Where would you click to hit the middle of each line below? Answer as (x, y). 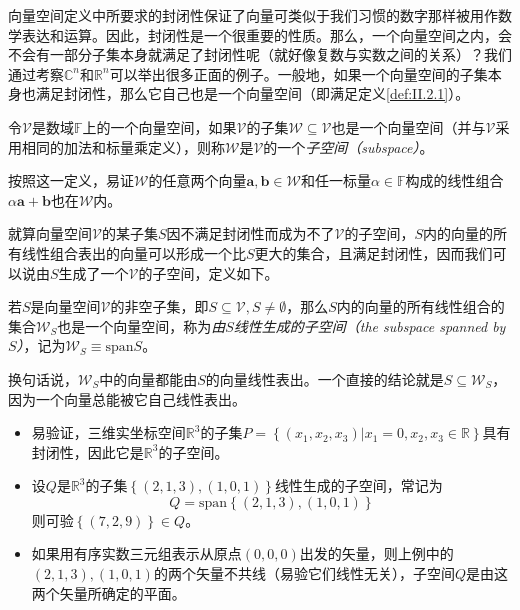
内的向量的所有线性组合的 (420, 306)
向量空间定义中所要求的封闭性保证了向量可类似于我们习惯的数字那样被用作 (253, 15)
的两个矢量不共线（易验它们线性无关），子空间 (304, 573)
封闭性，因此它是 (87, 451)
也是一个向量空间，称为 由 (141, 325)
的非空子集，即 (159, 306)
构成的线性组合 (454, 180)
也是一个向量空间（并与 (408, 126)
